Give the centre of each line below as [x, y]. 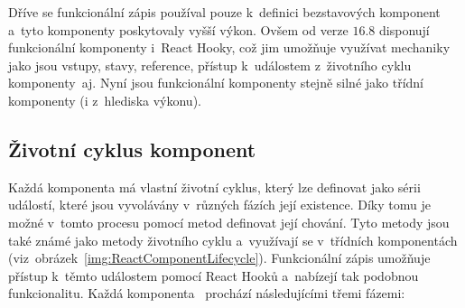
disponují [405, 29]
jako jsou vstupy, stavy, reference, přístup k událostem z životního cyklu [210, 65]
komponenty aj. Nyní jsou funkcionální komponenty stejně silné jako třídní [216, 83]
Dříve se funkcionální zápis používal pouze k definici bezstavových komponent [224, 12]
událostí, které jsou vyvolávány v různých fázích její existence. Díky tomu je [219, 205]
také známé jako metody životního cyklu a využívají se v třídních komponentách [233, 240]
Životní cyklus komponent [132, 149]
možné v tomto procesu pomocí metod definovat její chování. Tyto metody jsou [229, 222]
